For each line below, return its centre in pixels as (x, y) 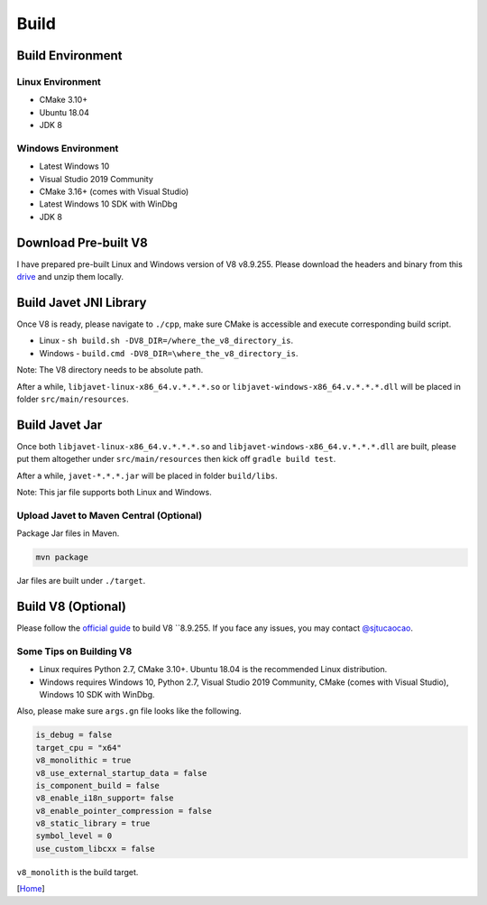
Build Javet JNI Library (82, 302)
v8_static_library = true (93, 824)
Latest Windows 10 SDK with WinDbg (108, 204)
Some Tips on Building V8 (74, 651)
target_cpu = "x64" (78, 748)
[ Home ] (31, 889)
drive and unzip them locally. (70, 277)
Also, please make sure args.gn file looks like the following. (129, 711)
